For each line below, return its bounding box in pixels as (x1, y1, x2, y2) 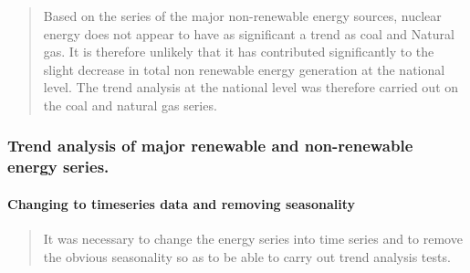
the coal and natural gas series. (43, 95, 217, 114)
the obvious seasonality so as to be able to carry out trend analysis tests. (43, 247, 451, 266)
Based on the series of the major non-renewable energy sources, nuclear (43, 6, 442, 25)
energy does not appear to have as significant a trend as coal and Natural (43, 24, 454, 43)
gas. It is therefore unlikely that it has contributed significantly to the (43, 42, 434, 61)
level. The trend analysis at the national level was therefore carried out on (43, 78, 459, 97)
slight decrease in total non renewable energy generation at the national (43, 59, 445, 79)
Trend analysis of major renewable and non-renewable (7, 134, 413, 157)
